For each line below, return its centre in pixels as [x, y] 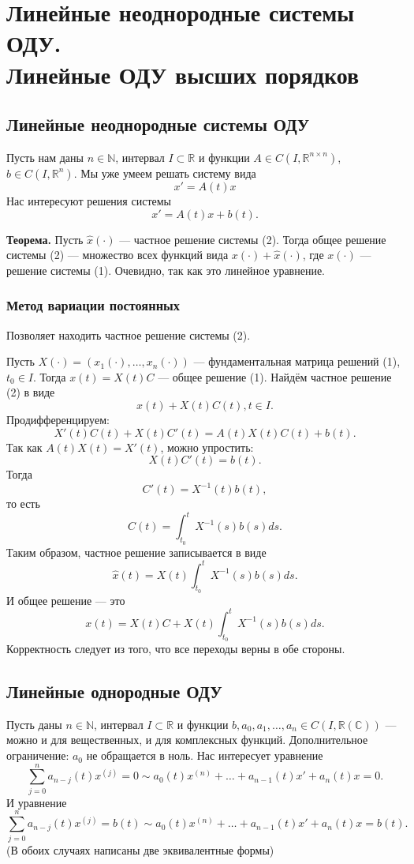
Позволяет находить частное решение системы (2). [129, 334]
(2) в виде [31, 392]
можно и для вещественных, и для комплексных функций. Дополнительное [187, 740]
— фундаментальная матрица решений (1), [297, 361]
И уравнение [37, 802]
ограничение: [38, 755]
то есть [23, 503]
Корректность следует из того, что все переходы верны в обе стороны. [176, 649]
